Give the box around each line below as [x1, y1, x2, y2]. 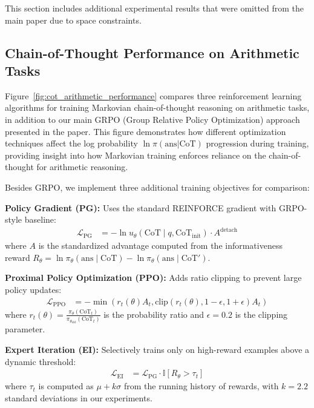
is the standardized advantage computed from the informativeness [38, 239, 283, 252]
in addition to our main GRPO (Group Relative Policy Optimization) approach [5, 113, 300, 125]
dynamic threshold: [5, 355, 76, 367]
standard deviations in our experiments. [5, 391, 152, 404]
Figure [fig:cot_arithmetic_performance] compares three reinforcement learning [5, 89, 302, 102]
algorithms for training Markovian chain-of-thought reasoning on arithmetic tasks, [5, 101, 310, 114]
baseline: [24, 213, 56, 226]
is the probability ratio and [103, 308, 204, 320]
